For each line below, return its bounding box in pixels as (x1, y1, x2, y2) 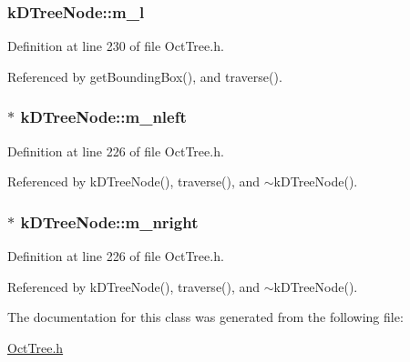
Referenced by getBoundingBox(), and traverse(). (7, 66, 282, 85)
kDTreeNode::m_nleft (20, 106, 187, 128)
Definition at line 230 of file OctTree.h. (7, 36, 224, 55)
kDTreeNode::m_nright (20, 210, 199, 233)
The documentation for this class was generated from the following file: (7, 307, 404, 327)
